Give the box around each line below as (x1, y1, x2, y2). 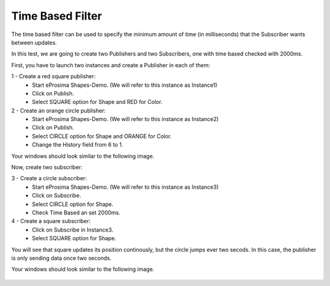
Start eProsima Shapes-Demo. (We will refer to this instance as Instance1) (32, 81, 218, 89)
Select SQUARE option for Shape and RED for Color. (32, 98, 163, 106)
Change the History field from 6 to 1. (32, 141, 123, 148)
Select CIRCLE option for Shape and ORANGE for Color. (32, 132, 172, 140)
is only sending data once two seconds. (11, 254, 112, 262)
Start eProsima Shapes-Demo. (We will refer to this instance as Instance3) (32, 183, 219, 191)
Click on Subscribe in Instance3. (32, 226, 114, 233)
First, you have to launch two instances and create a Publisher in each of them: (11, 61, 210, 68)
